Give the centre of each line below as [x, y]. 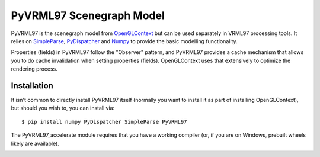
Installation [32, 86]
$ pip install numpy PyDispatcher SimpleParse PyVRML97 [104, 122]
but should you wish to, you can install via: [63, 108]
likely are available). [35, 143]
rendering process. [34, 69]
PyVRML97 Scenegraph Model [88, 15]
